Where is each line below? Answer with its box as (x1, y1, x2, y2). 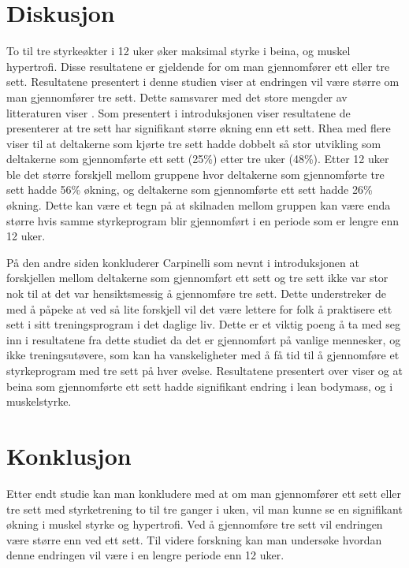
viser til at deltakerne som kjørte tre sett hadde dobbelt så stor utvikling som (6, 135, 381, 151)
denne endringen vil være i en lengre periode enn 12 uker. (6, 547, 284, 563)
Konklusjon (6, 439, 132, 471)
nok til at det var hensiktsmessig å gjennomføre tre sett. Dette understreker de (6, 285, 386, 302)
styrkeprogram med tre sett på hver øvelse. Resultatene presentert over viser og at (6, 362, 403, 378)
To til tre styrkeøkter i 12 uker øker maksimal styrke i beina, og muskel (6, 43, 351, 59)
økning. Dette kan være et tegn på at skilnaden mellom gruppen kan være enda (6, 197, 391, 213)
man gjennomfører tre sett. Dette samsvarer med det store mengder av (6, 88, 348, 105)
